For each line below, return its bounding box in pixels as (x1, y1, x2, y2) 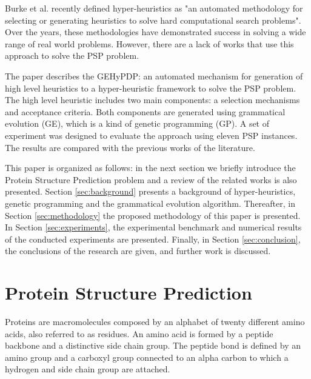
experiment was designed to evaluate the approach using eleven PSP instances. (5, 129, 298, 141)
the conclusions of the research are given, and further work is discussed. (5, 244, 271, 257)
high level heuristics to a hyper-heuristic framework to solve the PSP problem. (5, 81, 296, 94)
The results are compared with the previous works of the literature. (5, 141, 255, 153)
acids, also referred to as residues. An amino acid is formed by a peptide (5, 327, 273, 340)
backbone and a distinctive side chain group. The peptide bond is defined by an (5, 339, 301, 352)
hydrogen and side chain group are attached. (5, 363, 170, 375)
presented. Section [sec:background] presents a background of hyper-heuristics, (5, 185, 296, 198)
